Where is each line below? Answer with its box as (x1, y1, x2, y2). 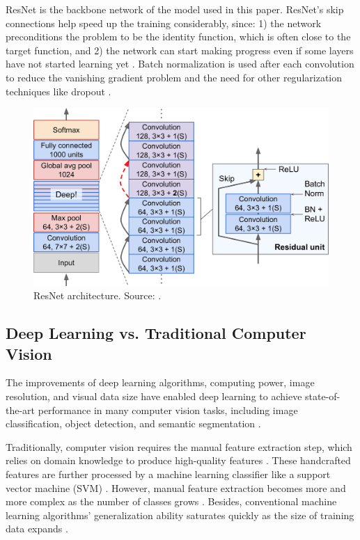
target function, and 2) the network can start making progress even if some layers (6, 42, 354, 57)
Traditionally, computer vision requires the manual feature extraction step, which (6, 439, 352, 454)
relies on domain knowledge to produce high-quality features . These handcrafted (6, 453, 351, 468)
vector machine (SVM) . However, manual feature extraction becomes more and (6, 480, 346, 495)
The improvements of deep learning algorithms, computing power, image (6, 375, 315, 390)
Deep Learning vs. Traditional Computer (6, 322, 306, 344)
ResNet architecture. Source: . (33, 288, 162, 303)
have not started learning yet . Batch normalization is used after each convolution (6, 56, 354, 71)
